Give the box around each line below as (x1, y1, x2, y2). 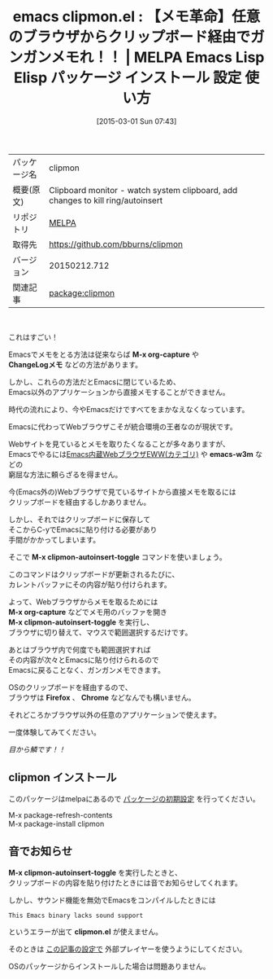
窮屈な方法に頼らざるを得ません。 (8, 469, 123, 479)
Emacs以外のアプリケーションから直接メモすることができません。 (8, 387, 230, 397)
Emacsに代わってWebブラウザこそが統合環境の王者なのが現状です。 (8, 421, 237, 432)
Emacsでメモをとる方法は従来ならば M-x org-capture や (8, 349, 199, 359)
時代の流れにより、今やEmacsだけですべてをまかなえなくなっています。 (8, 404, 249, 414)
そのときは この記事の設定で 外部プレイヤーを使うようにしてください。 (8, 944, 247, 954)
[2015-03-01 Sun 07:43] (96, 116, 177, 126)
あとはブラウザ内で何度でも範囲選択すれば (8, 644, 151, 654)
